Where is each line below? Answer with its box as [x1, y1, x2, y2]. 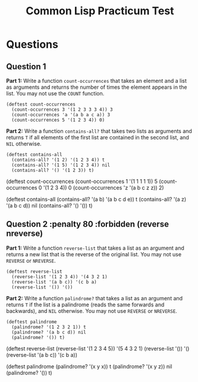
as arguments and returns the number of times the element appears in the [6, 83, 187, 91]
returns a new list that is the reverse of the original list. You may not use [6, 250, 182, 257]
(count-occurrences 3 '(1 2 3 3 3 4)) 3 [11, 107, 113, 113]
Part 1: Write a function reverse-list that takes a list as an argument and [6, 244, 184, 251]
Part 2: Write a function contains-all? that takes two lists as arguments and [6, 128, 192, 135]
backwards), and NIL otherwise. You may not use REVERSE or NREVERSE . [6, 307, 177, 314]
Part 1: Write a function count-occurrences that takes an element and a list [6, 77, 187, 84]
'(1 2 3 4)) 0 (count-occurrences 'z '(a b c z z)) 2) [43, 184, 165, 191]
